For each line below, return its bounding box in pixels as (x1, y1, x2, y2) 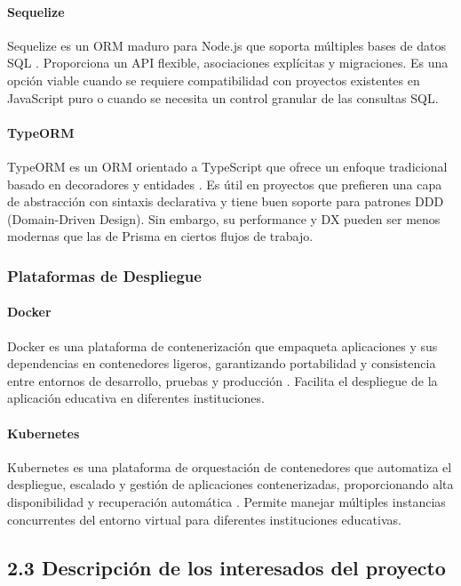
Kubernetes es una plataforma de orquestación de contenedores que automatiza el (7, 457, 452, 476)
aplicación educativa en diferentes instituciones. (7, 389, 265, 407)
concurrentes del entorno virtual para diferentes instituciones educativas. (7, 510, 401, 528)
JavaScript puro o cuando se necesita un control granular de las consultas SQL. (7, 88, 439, 107)
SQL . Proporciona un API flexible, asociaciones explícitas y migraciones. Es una (7, 53, 449, 72)
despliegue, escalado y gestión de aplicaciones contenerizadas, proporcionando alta (7, 475, 454, 494)
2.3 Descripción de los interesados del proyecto (7, 553, 446, 581)
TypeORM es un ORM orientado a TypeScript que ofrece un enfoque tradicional (7, 157, 448, 175)
